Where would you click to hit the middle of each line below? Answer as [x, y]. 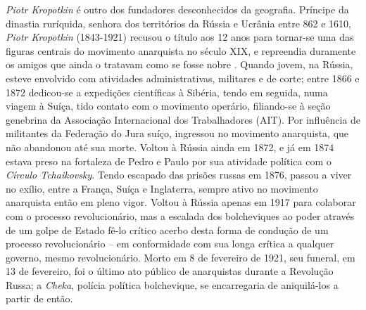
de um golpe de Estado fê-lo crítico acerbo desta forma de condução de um [167, 230]
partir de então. [39, 298]
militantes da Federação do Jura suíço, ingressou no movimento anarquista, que [177, 133]
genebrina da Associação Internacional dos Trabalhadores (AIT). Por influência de [183, 119]
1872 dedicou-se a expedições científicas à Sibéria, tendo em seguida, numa [167, 92]
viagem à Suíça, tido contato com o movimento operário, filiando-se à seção [168, 106]
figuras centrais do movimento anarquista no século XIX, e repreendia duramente [181, 50]
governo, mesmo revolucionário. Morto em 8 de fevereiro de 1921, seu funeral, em [181, 257]
